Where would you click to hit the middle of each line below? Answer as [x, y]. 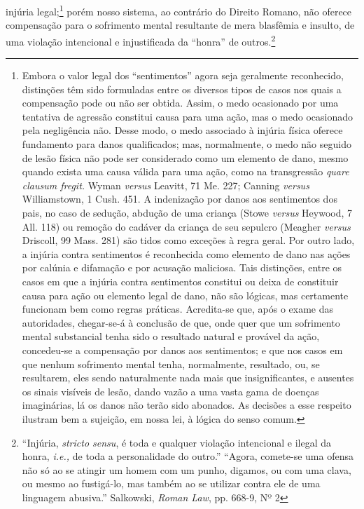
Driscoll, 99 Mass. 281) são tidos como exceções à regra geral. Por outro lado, [188, 240]
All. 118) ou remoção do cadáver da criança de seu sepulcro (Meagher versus [186, 226]
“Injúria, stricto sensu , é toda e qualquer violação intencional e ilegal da [177, 442]
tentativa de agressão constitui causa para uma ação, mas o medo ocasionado [188, 116]
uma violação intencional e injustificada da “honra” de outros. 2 [141, 40]
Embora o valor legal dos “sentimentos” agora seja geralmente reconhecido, [183, 75]
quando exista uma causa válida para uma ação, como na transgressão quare [185, 171]
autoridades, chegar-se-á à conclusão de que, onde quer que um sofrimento [181, 322]
